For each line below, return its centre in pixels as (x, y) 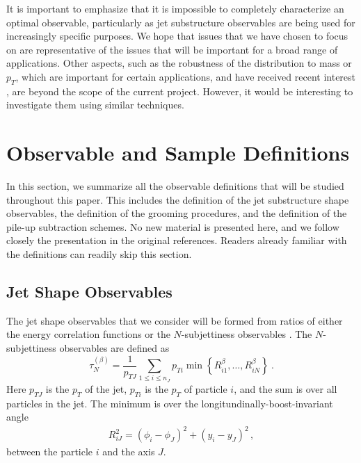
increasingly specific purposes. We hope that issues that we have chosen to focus (177, 36)
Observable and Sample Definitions (178, 153)
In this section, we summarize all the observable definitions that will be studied (175, 186)
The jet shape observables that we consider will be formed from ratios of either (175, 320)
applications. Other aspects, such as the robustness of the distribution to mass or (179, 63)
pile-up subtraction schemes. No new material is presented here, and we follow (173, 226)
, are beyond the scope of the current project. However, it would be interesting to (180, 91)
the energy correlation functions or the (88, 334)
